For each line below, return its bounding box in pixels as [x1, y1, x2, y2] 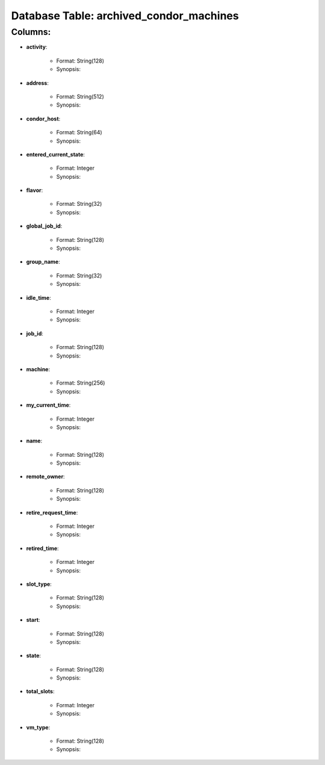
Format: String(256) [56, 379, 105, 386]
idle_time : [26, 294, 51, 301]
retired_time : [26, 545, 60, 552]
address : [26, 79, 49, 87]
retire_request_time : [26, 509, 78, 516]
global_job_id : [26, 223, 63, 230]
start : [26, 616, 40, 624]
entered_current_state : [26, 150, 85, 158]
